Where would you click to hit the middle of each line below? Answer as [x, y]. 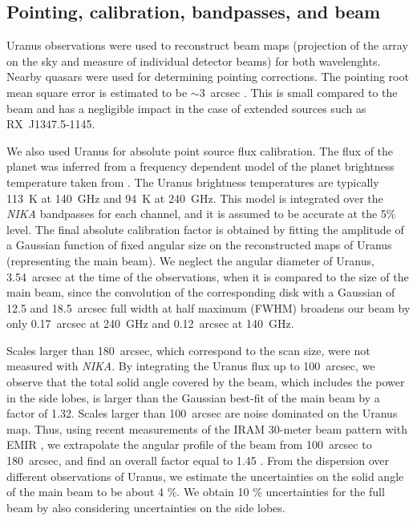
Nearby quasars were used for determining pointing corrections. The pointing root [208, 77]
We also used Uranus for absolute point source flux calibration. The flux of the [200, 150]
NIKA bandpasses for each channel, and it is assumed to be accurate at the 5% [201, 214]
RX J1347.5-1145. [51, 124]
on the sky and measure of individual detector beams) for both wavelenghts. [194, 61]
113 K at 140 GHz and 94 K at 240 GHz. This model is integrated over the [195, 198]
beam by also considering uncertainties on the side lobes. [146, 507]
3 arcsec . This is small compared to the [298, 92]
